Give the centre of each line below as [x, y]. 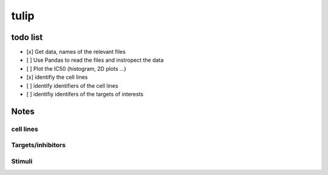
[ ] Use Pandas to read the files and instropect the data [95, 60]
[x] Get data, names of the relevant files [76, 52]
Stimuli [22, 161]
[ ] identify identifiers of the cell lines [72, 85]
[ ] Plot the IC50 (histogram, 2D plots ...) [77, 68]
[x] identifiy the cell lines [57, 77]
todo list [27, 37]
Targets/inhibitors [39, 145]
